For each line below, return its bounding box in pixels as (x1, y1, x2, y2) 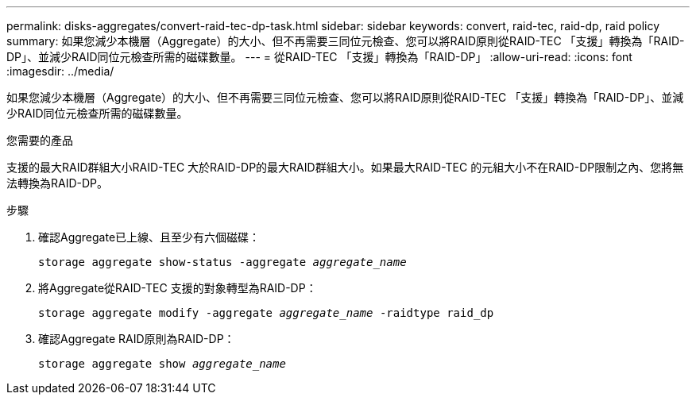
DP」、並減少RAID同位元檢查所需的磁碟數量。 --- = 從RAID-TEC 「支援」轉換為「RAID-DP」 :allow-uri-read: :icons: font (6, 50, 632, 64)
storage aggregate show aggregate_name (38, 357, 286, 370)
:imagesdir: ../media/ (6, 64, 114, 78)
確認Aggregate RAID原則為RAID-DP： (38, 332, 235, 345)
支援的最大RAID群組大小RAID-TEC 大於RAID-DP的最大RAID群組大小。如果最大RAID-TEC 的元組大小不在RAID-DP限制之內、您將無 (6, 160, 684, 174)
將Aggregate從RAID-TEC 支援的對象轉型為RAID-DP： (38, 281, 317, 295)
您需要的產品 (6, 133, 73, 147)
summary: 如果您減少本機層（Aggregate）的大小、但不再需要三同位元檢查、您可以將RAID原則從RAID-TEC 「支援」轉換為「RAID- (6, 34, 685, 48)
